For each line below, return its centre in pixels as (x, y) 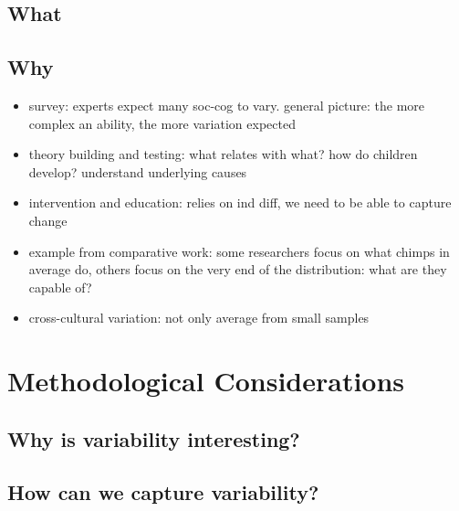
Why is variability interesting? (154, 438)
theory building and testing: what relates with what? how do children (223, 154)
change (48, 220)
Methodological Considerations (206, 381)
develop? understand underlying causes (138, 171)
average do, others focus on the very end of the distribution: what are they (238, 269)
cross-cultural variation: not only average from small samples (199, 318)
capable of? (60, 287)
